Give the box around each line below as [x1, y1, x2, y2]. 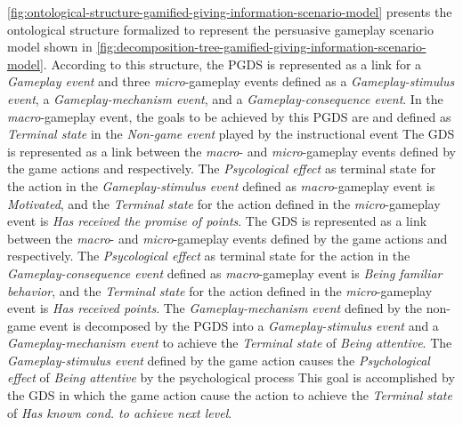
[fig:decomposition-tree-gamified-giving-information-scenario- [96, 37, 426, 56]
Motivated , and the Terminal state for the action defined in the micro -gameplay [7, 194, 441, 212]
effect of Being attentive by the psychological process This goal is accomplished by [7, 368, 455, 387]
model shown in [7, 37, 93, 56]
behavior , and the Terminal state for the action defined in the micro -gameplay [7, 281, 433, 300]
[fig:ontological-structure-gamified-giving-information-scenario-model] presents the [7, 3, 452, 20]
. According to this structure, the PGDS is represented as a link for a [43, 54, 422, 73]
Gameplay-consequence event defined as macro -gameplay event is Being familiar [7, 263, 443, 282]
